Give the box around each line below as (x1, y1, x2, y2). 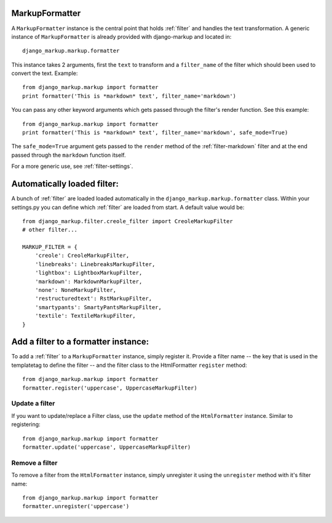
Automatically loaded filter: (11, 179, 119, 189)
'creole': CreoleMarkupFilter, (34, 252, 130, 259)
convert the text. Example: (11, 69, 78, 77)
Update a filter (11, 399, 55, 408)
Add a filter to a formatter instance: (11, 337, 149, 347)
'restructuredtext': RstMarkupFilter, (34, 295, 152, 302)
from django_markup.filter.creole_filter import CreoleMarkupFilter (22, 218, 233, 224)
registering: (11, 421, 41, 428)
